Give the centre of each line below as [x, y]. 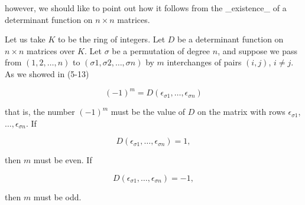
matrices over [51, 50]
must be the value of [148, 112]
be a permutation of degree [161, 50]
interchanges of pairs [204, 62]
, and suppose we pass [257, 50]
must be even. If [63, 160]
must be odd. [57, 196]
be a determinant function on [231, 39]
